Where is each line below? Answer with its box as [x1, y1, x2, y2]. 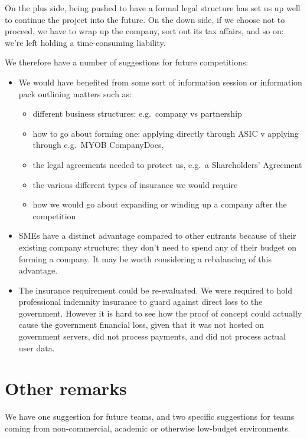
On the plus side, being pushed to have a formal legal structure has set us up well [5, 2, 301, 14]
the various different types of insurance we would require [32, 178, 238, 190]
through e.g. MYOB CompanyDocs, [32, 139, 164, 151]
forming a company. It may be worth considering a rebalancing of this [18, 252, 272, 265]
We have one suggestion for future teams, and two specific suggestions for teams [5, 410, 295, 423]
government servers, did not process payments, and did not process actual [18, 330, 286, 343]
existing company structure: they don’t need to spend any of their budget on [18, 241, 296, 253]
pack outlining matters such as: [18, 87, 132, 100]
